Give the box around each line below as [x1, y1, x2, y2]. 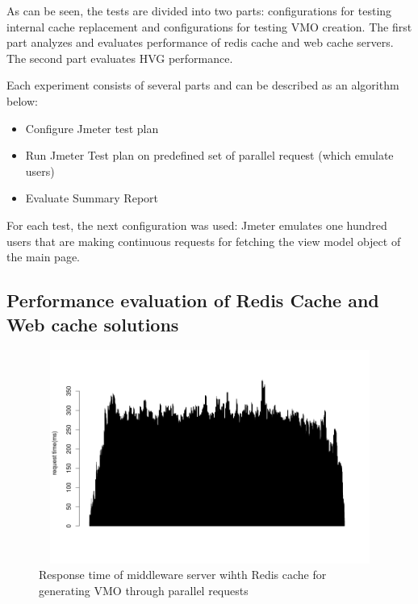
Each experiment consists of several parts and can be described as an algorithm [6, 77, 399, 94]
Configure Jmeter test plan [25, 119, 159, 136]
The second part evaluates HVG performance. [6, 49, 233, 66]
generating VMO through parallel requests [39, 582, 249, 599]
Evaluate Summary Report [25, 190, 159, 206]
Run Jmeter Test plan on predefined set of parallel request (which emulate [25, 147, 394, 164]
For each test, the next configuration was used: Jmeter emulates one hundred [6, 216, 387, 233]
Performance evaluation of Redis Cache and [6, 288, 379, 313]
